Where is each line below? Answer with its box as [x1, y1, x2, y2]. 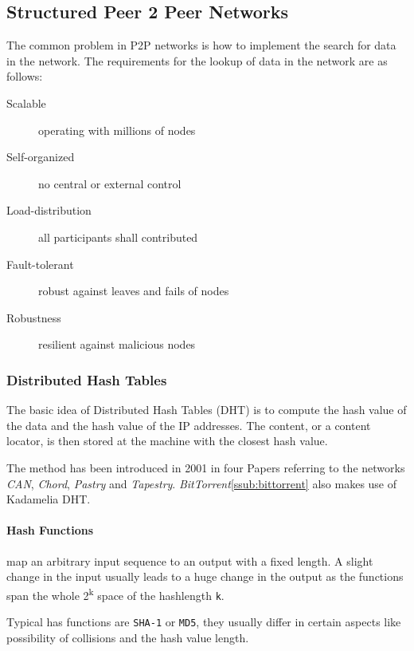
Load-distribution [6, 202, 92, 219]
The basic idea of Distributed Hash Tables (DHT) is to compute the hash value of [6, 401, 407, 418]
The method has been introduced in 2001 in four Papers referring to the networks [6, 459, 405, 475]
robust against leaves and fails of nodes [38, 282, 229, 299]
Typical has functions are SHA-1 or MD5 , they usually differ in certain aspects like [6, 614, 401, 629]
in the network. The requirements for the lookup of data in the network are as [6, 52, 388, 69]
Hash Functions [6, 522, 94, 539]
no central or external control [38, 175, 182, 191]
